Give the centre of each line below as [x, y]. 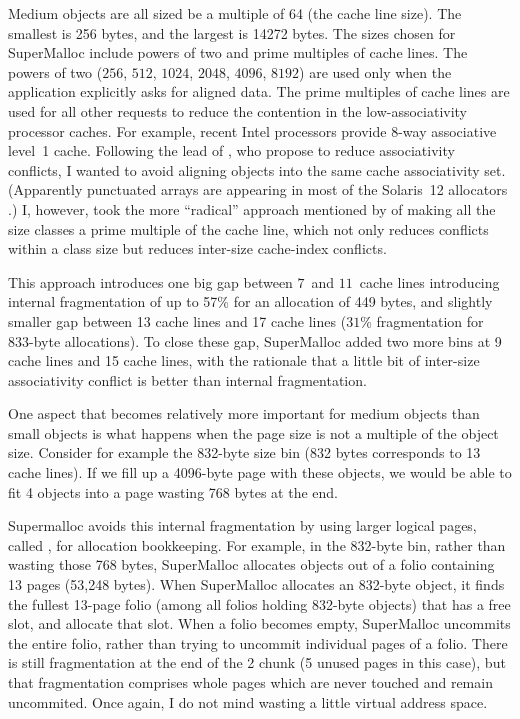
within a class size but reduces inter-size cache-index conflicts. [197, 248]
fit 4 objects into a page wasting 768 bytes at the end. [173, 491]
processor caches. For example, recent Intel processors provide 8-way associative [252, 130]
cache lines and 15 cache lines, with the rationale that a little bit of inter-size [244, 360]
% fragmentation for [422, 320]
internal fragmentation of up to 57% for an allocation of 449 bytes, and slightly [250, 301]
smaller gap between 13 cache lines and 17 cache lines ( [177, 320]
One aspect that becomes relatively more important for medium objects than [244, 413]
